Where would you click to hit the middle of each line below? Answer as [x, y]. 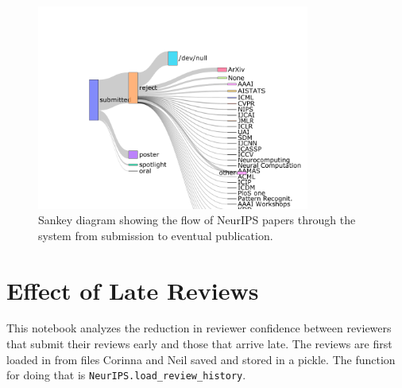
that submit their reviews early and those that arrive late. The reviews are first [199, 344]
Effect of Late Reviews [133, 290]
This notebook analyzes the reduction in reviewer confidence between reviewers [199, 328]
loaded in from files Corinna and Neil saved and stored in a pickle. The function [201, 359]
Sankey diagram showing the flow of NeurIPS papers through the [197, 220]
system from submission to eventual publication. [156, 235]
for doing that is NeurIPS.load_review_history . [126, 375]
